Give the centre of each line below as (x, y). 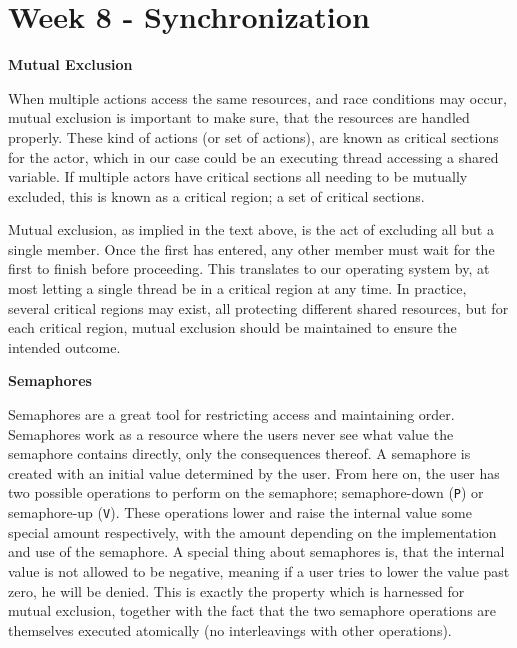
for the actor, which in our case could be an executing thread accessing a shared (253, 156)
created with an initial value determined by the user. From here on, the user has (254, 472)
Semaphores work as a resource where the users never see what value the (231, 433)
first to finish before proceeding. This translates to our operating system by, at (249, 268)
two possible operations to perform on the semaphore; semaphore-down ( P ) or (246, 492)
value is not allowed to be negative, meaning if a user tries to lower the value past (259, 570)
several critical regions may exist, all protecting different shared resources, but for (258, 307)
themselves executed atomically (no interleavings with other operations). (230, 629)
